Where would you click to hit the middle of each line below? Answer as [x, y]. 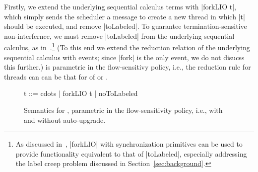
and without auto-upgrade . [65, 120]
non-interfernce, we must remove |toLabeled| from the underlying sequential [119, 36]
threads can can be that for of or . [56, 76]
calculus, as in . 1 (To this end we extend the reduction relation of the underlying [127, 47]
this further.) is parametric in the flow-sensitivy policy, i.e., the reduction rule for [128, 67]
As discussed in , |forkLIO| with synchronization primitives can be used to [129, 144]
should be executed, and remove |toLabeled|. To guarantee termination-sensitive [126, 26]
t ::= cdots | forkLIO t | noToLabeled [81, 93]
